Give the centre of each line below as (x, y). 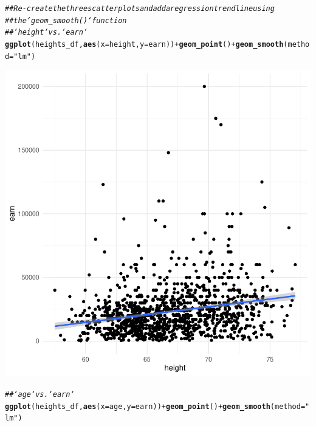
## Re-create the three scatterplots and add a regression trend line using (140, 9)
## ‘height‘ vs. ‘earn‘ (46, 33)
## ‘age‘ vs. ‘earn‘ (40, 394)
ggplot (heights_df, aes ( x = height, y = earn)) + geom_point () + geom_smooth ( (146, 44)
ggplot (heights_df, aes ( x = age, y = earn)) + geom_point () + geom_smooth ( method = (155, 406)
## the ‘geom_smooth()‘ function (66, 20)
